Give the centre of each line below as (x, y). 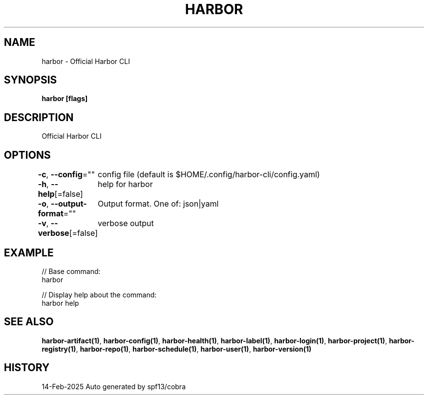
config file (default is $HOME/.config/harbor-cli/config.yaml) (209, 175)
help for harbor (125, 184)
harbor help (60, 303)
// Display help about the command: (99, 294)
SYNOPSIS (31, 80)
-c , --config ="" (66, 175)
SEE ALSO (29, 322)
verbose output (126, 223)
